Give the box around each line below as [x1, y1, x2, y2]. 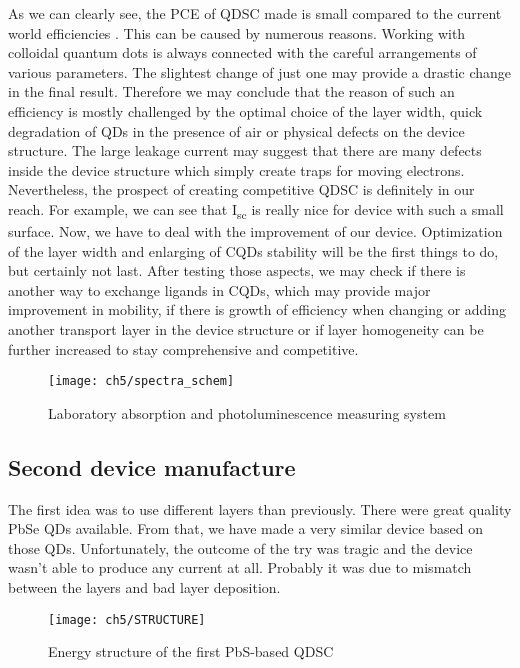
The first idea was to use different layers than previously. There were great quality [8, 498, 512, 519]
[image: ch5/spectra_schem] [48, 374, 235, 389]
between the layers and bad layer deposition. [8, 577, 281, 598]
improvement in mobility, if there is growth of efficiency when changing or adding [8, 299, 507, 320]
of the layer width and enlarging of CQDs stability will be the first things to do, [8, 240, 499, 261]
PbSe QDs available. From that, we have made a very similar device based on [8, 518, 483, 539]
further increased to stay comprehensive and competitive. [8, 338, 359, 359]
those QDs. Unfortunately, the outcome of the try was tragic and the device [8, 537, 473, 558]
